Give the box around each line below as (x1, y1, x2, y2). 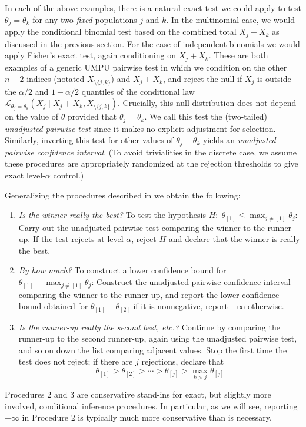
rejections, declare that (141, 355, 224, 368)
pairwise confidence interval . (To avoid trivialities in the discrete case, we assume (5, 145, 297, 158)
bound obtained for (18, 300, 88, 312)
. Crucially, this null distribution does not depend (118, 97, 297, 109)
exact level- (5, 168, 45, 181)
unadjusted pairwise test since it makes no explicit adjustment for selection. (5, 122, 276, 134)
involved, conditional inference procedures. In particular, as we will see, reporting (5, 399, 298, 412)
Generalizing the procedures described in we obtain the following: (5, 188, 241, 201)
